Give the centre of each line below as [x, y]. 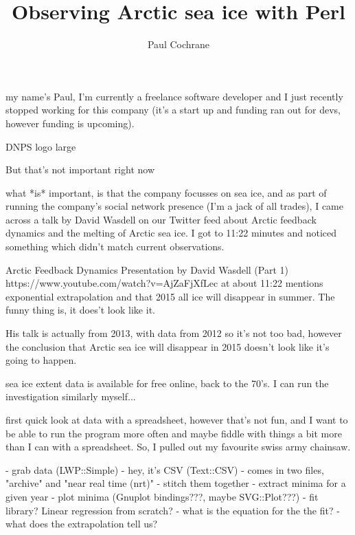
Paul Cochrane [179, 44]
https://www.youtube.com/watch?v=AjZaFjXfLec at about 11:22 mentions [164, 283]
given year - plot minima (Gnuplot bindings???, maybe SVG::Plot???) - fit [162, 496]
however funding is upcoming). [70, 123]
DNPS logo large [41, 146]
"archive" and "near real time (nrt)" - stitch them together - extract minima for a [176, 483]
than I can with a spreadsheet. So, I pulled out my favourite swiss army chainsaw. [178, 447]
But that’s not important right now [80, 170]
